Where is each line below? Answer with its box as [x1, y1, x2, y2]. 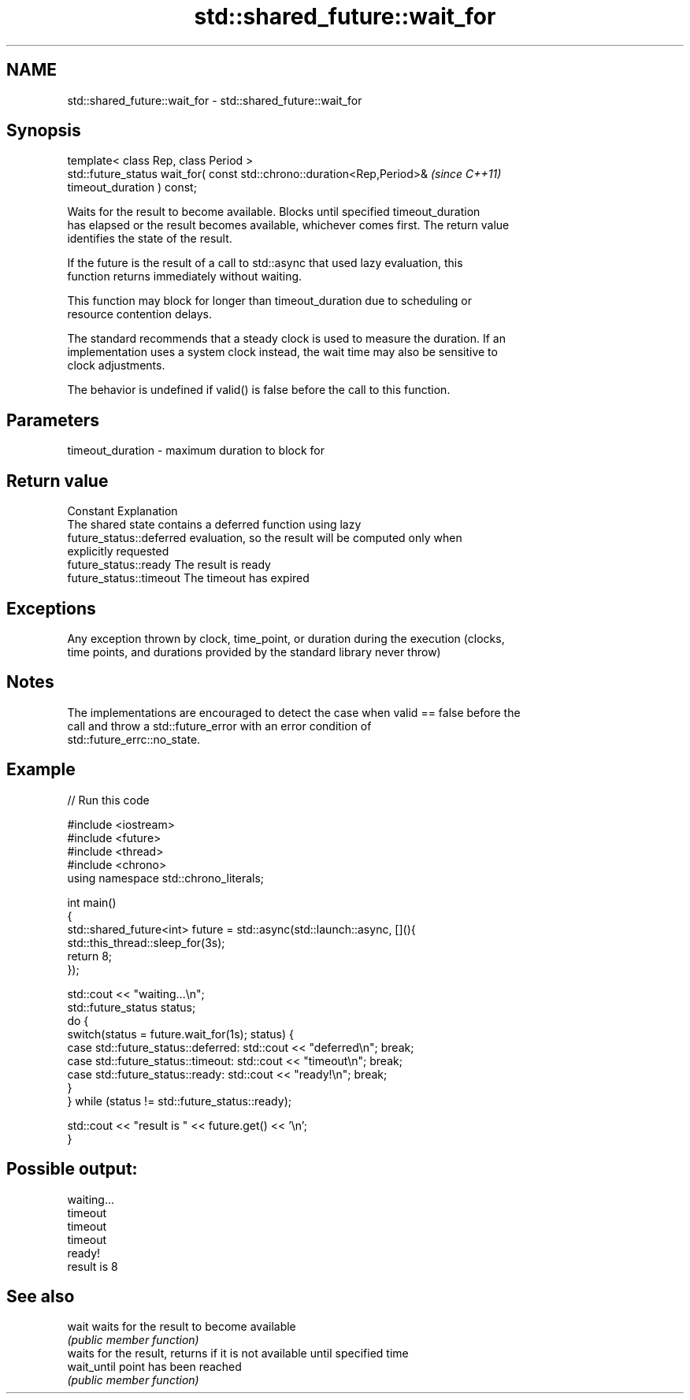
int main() [67, 895, 117, 909]
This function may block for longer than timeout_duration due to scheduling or [67, 294, 472, 308]
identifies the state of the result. [67, 232, 232, 246]
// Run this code [67, 793, 150, 807]
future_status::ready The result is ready [67, 558, 271, 572]
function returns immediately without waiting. [67, 269, 302, 284]
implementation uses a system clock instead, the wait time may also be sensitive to [67, 345, 498, 359]
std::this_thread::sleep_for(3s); [67, 935, 225, 949]
